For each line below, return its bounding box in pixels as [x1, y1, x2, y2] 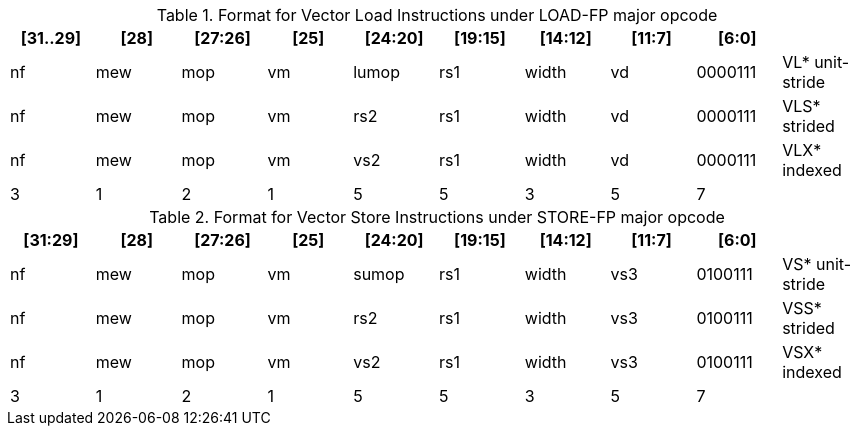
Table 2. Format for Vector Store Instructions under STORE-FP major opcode [149, 207, 725, 227]
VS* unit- [782, 254, 852, 274]
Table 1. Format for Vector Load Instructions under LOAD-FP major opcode [156, 5, 718, 25]
